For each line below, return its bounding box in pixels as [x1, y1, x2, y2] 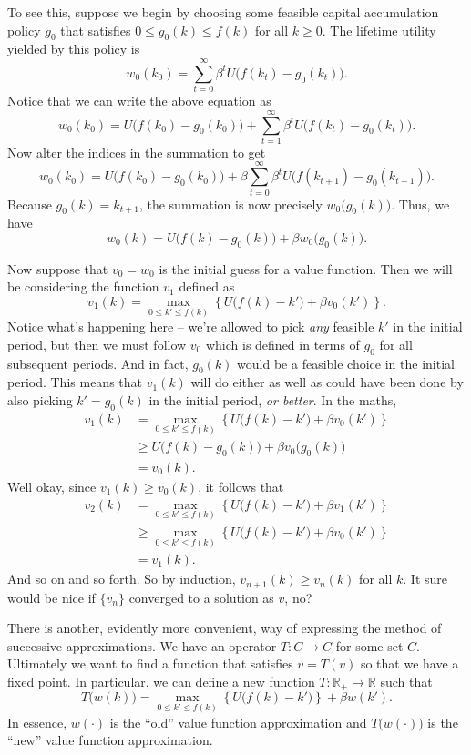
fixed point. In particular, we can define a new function [7, 672, 315, 691]
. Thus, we [391, 194, 450, 213]
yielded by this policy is [7, 39, 140, 58]
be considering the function [7, 277, 159, 296]
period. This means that [7, 372, 142, 392]
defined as [179, 277, 235, 296]
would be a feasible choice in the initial [237, 353, 455, 372]
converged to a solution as [128, 587, 274, 607]
